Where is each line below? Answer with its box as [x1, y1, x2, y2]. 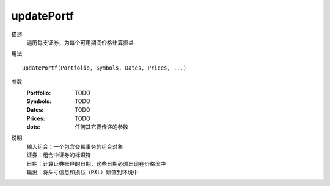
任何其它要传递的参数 [75, 123, 128, 131]
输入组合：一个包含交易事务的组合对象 [26, 143, 123, 150]
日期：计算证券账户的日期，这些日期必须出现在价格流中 [26, 160, 166, 167]
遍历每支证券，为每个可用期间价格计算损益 [26, 38, 134, 46]
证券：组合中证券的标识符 [26, 151, 91, 159]
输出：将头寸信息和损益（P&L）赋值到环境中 [26, 168, 139, 176]
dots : [26, 123, 40, 131]
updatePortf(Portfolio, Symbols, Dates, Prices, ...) [22, 64, 186, 71]
